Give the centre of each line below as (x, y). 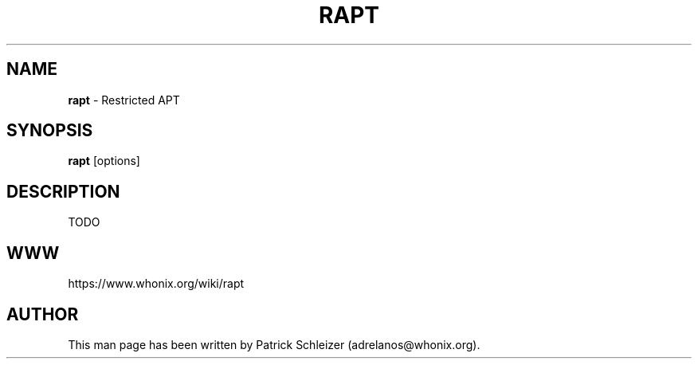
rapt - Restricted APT (124, 100)
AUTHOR (43, 314)
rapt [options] (104, 161)
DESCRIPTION (63, 191)
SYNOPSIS (50, 131)
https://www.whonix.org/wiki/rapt (156, 284)
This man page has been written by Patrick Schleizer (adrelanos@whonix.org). (274, 344)
